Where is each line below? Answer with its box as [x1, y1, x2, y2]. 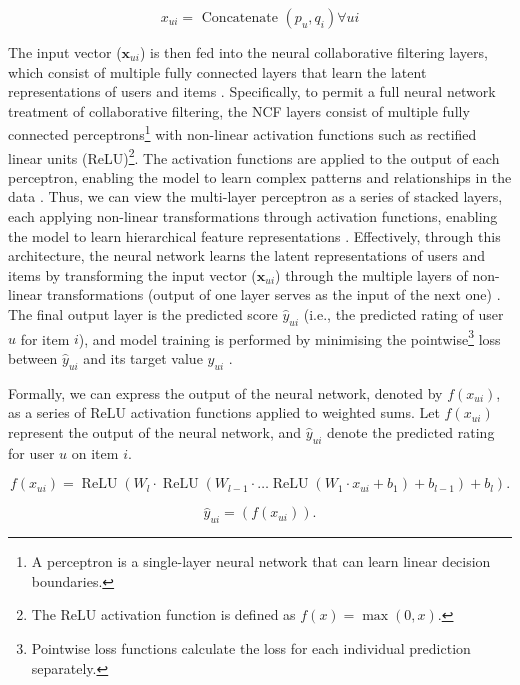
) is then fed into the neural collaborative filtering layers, [139, 42, 488, 62]
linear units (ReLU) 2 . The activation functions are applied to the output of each [8, 144, 500, 168]
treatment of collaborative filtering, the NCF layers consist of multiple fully [8, 100, 470, 121]
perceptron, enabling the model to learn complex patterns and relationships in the [8, 166, 512, 187]
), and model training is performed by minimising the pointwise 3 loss [78, 325, 501, 349]
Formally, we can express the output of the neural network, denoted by [8, 382, 443, 403]
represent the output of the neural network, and [8, 422, 302, 443]
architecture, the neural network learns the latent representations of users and [8, 245, 486, 266]
